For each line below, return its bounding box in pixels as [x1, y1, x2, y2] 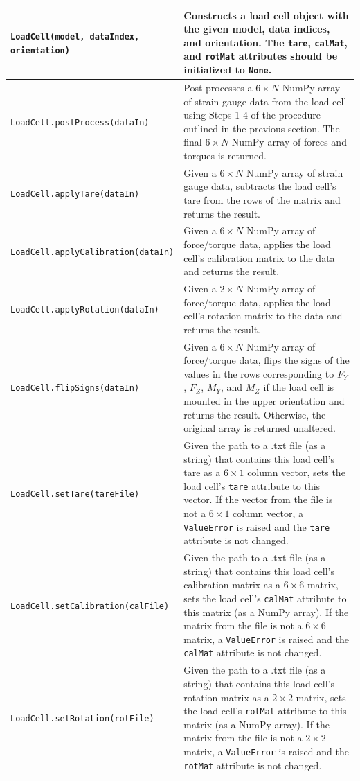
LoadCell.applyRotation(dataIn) [10, 305, 159, 315]
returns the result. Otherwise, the [183, 407, 326, 421]
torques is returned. [183, 148, 267, 162]
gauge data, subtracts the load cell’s [183, 179, 336, 193]
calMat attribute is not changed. [183, 645, 322, 660]
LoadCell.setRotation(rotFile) [10, 713, 154, 723]
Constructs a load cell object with [183, 8, 349, 22]
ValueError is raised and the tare [183, 519, 330, 534]
